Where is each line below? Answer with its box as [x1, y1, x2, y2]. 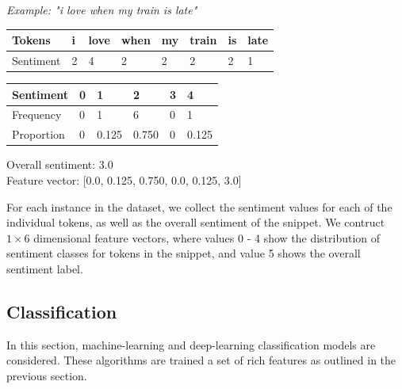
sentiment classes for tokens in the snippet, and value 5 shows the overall [6, 245, 361, 261]
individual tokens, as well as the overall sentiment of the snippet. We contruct [6, 214, 385, 231]
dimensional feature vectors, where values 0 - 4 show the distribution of [33, 229, 381, 246]
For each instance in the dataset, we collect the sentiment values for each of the [6, 198, 392, 215]
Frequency [12, 106, 62, 123]
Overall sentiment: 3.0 [6, 156, 113, 173]
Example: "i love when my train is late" [6, 2, 197, 17]
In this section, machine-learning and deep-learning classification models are [6, 336, 376, 353]
